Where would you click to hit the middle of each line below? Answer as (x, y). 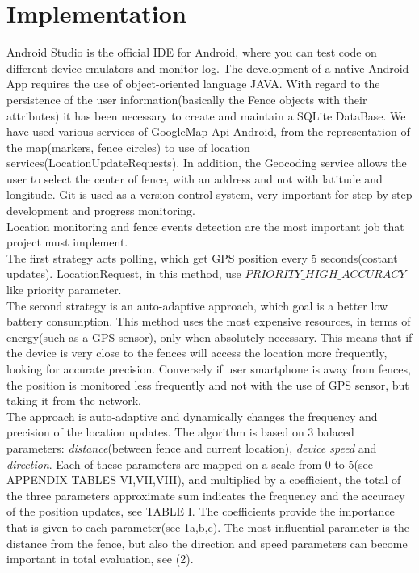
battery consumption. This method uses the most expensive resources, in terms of (209, 321)
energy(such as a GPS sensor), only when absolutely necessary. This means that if (209, 337)
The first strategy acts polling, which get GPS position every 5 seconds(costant (202, 257)
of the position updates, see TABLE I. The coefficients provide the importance (201, 511)
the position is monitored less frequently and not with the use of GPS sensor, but (208, 384)
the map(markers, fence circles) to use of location (128, 147)
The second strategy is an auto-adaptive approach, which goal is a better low (197, 305)
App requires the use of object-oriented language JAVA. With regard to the (193, 84)
